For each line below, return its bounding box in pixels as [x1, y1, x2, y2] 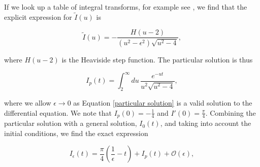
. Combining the [205, 107, 256, 118]
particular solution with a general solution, [4, 118, 137, 128]
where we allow [4, 97, 51, 108]
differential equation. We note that [4, 107, 112, 118]
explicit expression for [4, 11, 72, 22]
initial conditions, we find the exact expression [4, 127, 148, 138]
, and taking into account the [160, 118, 251, 128]
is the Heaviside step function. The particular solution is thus [61, 54, 253, 65]
